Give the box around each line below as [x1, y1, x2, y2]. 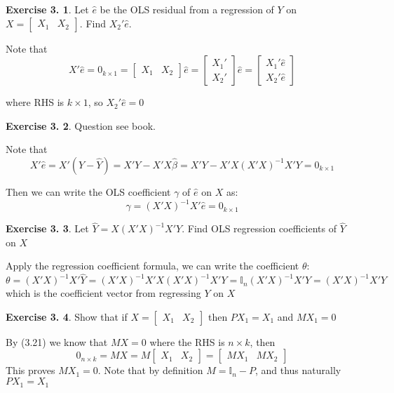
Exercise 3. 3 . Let [6, 221, 89, 236]
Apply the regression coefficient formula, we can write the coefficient [6, 258, 299, 273]
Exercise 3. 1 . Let [6, 2, 89, 16]
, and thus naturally [254, 363, 341, 378]
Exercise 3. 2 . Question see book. [6, 118, 156, 133]
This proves [6, 363, 55, 378]
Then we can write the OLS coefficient [6, 184, 171, 199]
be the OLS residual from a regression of [100, 2, 274, 16]
